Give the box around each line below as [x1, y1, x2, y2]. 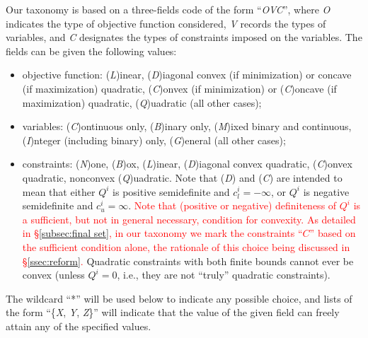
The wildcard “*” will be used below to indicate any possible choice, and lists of [6, 291, 352, 305]
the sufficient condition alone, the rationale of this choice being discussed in [22, 239, 350, 254]
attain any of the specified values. [6, 318, 151, 333]
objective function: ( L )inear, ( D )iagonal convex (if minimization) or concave [22, 67, 352, 82]
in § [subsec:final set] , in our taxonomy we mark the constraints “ [22, 226, 303, 240]
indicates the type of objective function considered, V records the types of [6, 16, 326, 30]
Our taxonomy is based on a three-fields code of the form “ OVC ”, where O [6, 2, 330, 16]
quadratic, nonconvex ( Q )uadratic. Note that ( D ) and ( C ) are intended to [22, 170, 343, 185]
